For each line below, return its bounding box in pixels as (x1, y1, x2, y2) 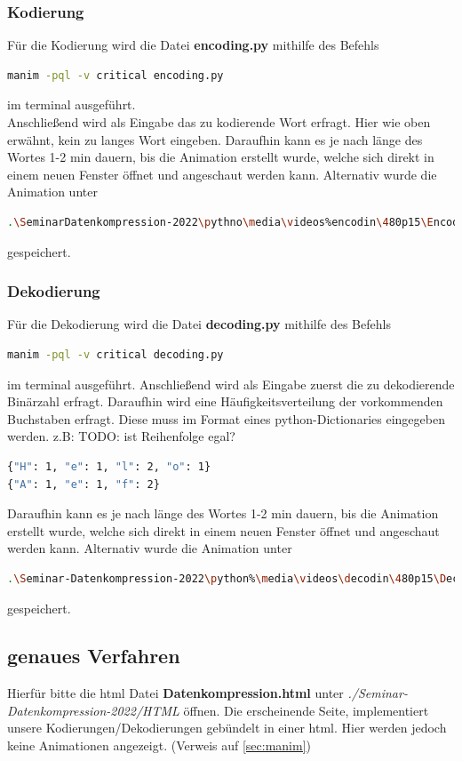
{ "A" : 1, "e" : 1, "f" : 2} (7, 477, 160, 491)
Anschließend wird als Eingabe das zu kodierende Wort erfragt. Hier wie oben (7, 113, 431, 131)
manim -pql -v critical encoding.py (7, 68, 224, 82)
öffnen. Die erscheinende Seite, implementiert (183, 701, 429, 719)
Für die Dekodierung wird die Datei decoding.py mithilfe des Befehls (7, 315, 391, 333)
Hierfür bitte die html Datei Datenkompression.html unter (7, 684, 344, 702)
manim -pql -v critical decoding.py (7, 348, 224, 361)
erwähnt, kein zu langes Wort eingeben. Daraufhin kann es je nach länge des (7, 130, 423, 148)
